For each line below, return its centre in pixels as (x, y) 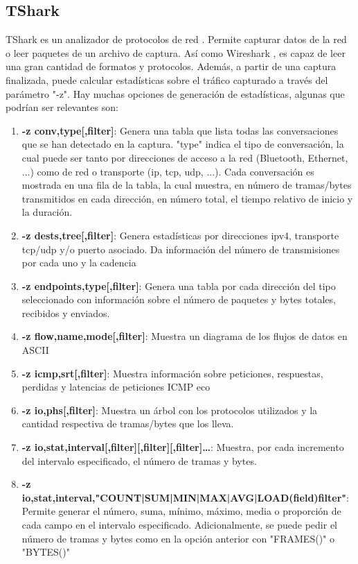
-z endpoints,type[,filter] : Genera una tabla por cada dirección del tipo (179, 285)
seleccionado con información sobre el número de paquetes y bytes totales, (179, 299)
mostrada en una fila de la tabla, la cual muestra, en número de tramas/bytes (187, 185)
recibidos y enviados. (66, 313)
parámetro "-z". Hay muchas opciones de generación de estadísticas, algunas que (175, 93)
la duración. (47, 212)
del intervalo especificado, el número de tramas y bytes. (139, 460)
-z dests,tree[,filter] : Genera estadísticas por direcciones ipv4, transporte (180, 235)
